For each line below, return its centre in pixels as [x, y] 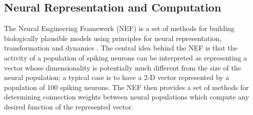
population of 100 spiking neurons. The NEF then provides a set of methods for [126, 87]
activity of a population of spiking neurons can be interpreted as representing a [126, 57]
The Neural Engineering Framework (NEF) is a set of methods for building [119, 28]
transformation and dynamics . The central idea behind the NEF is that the [121, 48]
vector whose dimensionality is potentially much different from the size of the [122, 67]
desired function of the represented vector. [69, 106]
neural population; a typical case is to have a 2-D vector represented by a [117, 77]
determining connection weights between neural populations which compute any [127, 97]
